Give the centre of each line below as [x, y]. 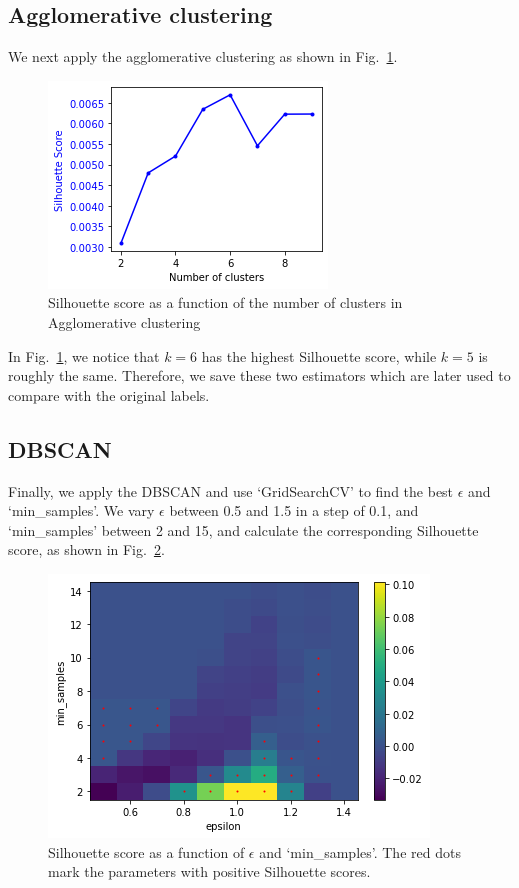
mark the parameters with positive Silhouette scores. [209, 871]
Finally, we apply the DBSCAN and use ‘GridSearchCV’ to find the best [231, 490]
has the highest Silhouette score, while [319, 355]
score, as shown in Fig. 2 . [86, 549]
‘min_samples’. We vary [81, 510]
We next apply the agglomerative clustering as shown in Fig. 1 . [203, 56]
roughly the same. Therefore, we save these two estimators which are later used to [259, 375]
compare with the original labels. [109, 394]
